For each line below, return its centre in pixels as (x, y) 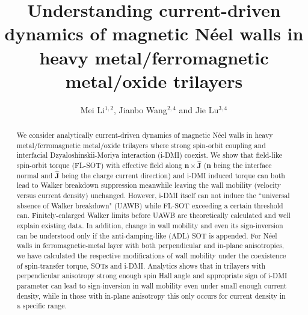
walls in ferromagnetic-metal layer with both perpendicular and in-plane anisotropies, (150, 245)
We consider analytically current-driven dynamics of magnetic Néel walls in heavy (145, 135)
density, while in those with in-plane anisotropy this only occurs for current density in (151, 295)
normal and (35, 175)
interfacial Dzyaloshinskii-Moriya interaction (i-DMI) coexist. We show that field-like (149, 155)
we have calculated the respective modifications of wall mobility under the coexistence (151, 255)
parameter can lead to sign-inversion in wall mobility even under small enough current (152, 285)
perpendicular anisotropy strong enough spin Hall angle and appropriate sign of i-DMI (152, 276)
